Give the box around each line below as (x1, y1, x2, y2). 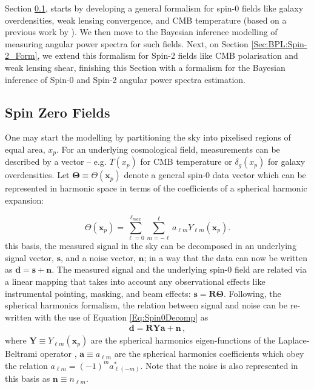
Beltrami (5, 347, 38, 360)
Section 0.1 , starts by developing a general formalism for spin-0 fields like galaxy (5, 2, 304, 14)
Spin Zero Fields (5, 102, 110, 121)
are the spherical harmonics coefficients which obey (114, 347, 304, 360)
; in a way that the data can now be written (144, 251, 307, 264)
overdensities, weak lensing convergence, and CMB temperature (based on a (5, 13, 287, 26)
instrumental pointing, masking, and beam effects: (5, 287, 191, 299)
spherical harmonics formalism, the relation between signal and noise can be (5, 299, 288, 311)
